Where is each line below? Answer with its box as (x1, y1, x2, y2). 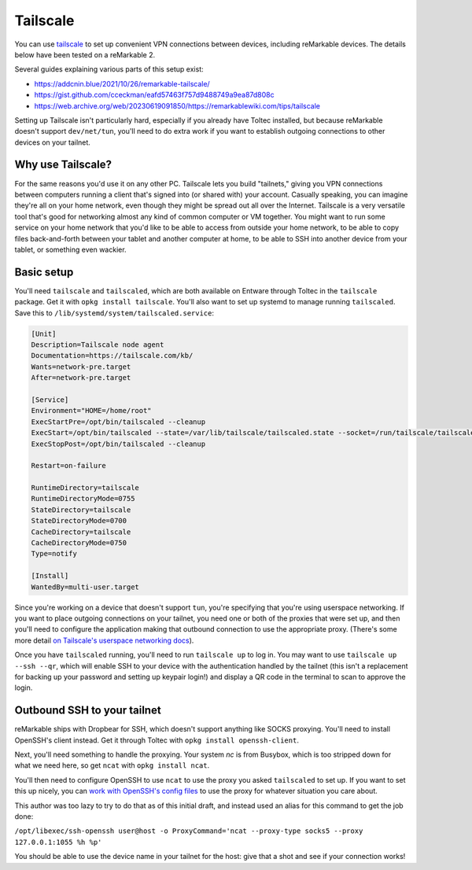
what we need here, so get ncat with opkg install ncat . (14, 761, 210, 770)
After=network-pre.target (31, 374, 131, 382)
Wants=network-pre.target (31, 362, 131, 371)
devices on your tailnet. (14, 138, 90, 147)
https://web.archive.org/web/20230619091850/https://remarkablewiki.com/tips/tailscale (34, 101, 321, 110)
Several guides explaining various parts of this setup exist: (14, 65, 204, 74)
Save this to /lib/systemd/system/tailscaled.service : (14, 308, 215, 318)
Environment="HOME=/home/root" (31, 406, 153, 415)
